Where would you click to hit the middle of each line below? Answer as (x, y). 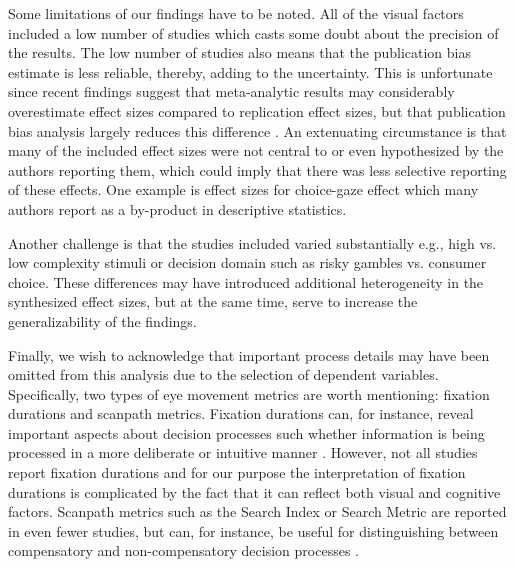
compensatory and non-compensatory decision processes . (183, 550)
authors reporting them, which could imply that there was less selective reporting (257, 169)
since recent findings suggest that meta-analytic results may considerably (231, 91)
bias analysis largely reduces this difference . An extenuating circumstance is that (257, 130)
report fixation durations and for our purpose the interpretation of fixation (237, 472)
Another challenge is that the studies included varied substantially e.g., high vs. (252, 242)
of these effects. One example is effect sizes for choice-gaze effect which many (243, 189)
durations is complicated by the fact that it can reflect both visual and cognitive (254, 491)
